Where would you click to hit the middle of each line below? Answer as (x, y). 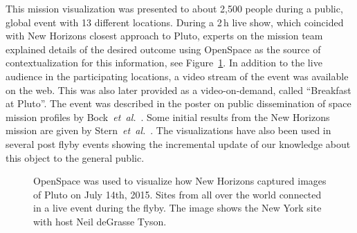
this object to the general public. (75, 157)
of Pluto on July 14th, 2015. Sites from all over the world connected (177, 194)
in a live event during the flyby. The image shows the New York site (177, 208)
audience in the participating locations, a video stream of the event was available (177, 76)
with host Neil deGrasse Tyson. (100, 221)
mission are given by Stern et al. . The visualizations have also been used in (168, 130)
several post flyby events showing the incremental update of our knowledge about (178, 143)
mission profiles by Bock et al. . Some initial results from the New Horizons (168, 116)
